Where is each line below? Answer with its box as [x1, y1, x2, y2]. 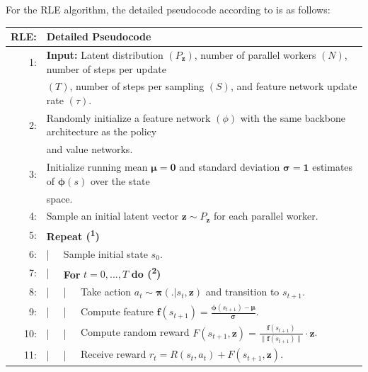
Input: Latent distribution [46, 47, 163, 62]
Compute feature [80, 304, 154, 319]
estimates [312, 159, 353, 174]
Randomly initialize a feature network [46, 110, 211, 125]
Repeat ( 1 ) [46, 227, 100, 243]
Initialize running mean [46, 159, 148, 174]
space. [46, 191, 73, 205]
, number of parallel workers [194, 47, 316, 62]
